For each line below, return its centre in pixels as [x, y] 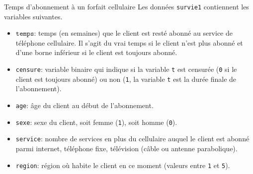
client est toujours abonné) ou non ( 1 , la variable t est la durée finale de [126, 79]
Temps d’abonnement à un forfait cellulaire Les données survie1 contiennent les [126, 6]
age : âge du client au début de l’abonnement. [84, 105]
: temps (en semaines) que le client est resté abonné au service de [133, 33]
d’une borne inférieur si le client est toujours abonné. [96, 52]
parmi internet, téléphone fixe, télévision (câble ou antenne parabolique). [126, 148]
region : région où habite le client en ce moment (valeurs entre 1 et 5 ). [123, 165]
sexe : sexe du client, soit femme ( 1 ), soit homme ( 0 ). [96, 122]
